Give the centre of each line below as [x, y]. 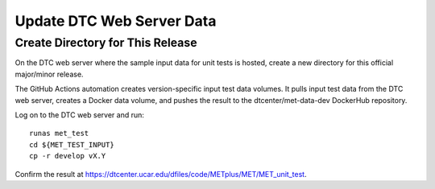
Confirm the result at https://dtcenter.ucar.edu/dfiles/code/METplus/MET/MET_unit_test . [161, 174]
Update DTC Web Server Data [116, 21]
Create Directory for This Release [106, 43]
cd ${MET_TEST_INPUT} [72, 144]
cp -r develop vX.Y [68, 156]
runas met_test [59, 134]
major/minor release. [49, 74]
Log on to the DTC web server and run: [80, 115]
